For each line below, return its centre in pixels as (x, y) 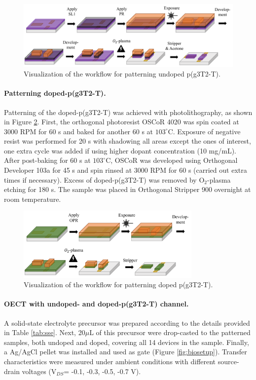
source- (228, 361)
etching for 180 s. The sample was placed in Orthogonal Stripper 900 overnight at (128, 189)
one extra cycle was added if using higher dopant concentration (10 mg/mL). (120, 150)
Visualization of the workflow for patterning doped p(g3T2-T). (118, 285)
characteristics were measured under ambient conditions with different (110, 361)
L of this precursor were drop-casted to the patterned (170, 332)
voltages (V (39, 371)
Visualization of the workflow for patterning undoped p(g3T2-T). (122, 74)
